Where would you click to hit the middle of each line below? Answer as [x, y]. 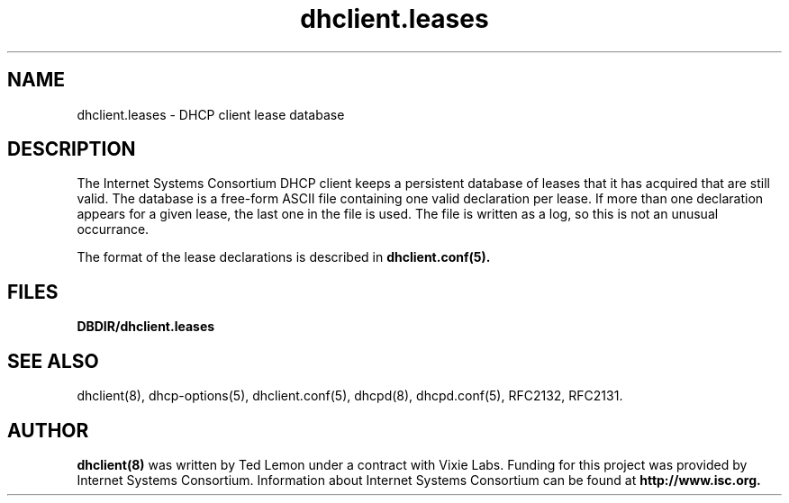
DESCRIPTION [72, 149]
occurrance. [113, 229]
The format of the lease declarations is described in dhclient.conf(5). [284, 257]
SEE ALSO [53, 361]
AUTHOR [48, 430]
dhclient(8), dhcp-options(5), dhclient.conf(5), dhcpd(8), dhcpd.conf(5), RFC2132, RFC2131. [350, 396]
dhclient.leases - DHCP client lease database [211, 114]
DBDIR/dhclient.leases [146, 327]
